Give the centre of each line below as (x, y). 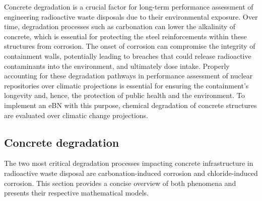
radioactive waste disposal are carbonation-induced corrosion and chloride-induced (131, 173)
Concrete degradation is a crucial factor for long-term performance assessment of (129, 7)
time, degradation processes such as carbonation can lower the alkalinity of (120, 26)
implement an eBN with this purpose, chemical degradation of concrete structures (130, 105)
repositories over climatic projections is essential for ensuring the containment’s (126, 85)
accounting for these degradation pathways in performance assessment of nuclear (128, 76)
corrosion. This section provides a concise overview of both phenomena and (120, 183)
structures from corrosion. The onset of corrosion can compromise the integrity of (130, 46)
